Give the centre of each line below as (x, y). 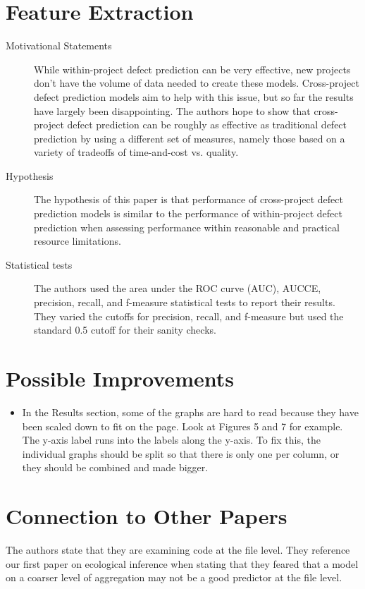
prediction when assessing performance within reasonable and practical (187, 227)
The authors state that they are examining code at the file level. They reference (178, 550)
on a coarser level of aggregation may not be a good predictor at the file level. (174, 577)
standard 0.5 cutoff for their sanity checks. (125, 330)
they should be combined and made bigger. (115, 467)
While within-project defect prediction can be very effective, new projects (192, 69)
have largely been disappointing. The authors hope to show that (172, 110)
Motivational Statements (59, 45)
